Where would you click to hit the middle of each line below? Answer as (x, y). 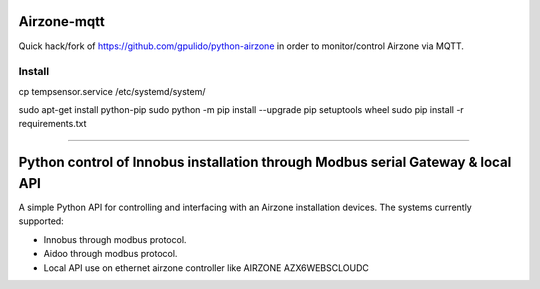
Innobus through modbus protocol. (115, 239)
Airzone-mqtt (61, 21)
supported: (41, 221)
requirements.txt (52, 124)
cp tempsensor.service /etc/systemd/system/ (112, 91)
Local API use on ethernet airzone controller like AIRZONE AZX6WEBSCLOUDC (206, 267)
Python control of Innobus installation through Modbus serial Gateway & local (265, 162)
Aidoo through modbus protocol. (110, 254)
